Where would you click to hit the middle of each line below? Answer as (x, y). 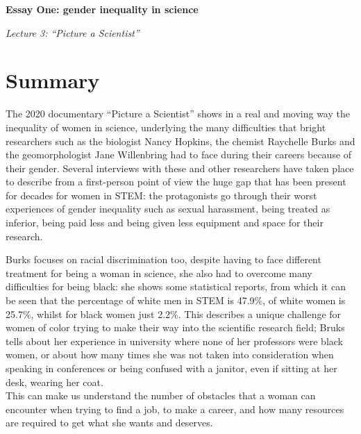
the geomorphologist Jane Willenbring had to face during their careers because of (179, 155)
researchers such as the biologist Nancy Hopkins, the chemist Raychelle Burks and (180, 141)
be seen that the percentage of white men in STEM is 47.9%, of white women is (176, 300)
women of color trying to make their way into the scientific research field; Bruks (175, 327)
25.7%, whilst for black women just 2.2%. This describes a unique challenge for (174, 314)
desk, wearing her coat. (54, 382)
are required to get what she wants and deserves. (109, 423)
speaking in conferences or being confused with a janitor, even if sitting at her (171, 368)
